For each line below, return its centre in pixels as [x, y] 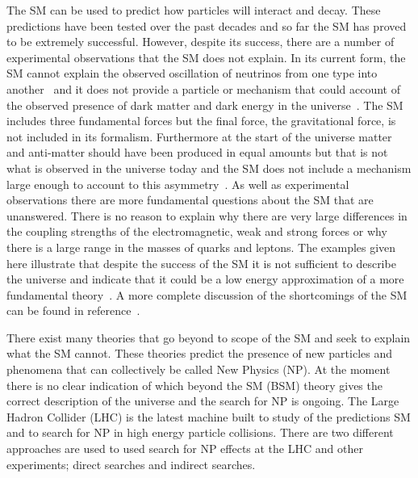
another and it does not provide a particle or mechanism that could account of [203, 88]
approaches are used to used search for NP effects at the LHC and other [185, 449]
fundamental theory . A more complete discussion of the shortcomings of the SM [207, 294]
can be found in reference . [73, 310]
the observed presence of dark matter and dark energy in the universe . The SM [205, 105]
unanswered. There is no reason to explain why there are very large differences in [207, 215]
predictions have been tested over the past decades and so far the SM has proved [207, 25]
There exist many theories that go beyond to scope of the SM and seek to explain [209, 337]
